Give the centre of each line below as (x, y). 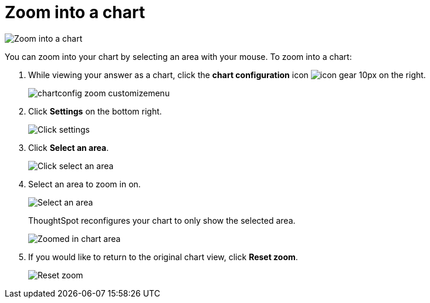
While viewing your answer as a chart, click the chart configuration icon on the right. (227, 75)
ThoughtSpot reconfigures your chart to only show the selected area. (162, 220)
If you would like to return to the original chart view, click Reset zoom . (163, 257)
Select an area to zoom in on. (84, 184)
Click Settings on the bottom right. (95, 111)
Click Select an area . (69, 147)
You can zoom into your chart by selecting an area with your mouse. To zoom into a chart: (178, 56)
